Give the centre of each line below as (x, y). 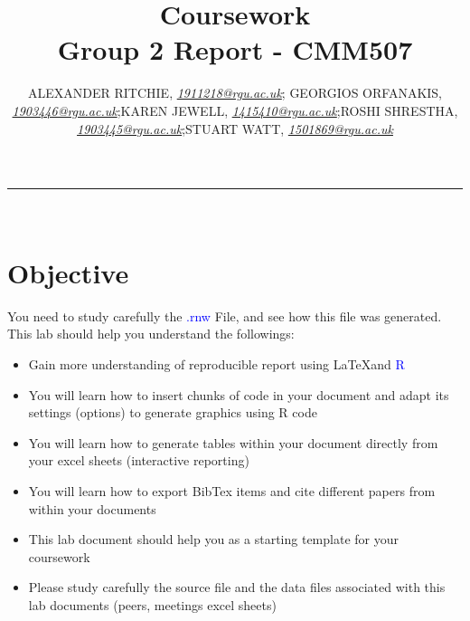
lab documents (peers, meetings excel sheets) (152, 604)
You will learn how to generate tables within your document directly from (233, 442)
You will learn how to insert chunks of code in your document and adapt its (239, 394)
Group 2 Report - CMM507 (235, 49)
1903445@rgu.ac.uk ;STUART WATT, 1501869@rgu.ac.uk (235, 128)
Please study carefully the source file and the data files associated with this (237, 587)
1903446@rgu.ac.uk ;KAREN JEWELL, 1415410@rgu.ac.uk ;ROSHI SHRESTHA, (235, 110)
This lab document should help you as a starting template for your (213, 539)
